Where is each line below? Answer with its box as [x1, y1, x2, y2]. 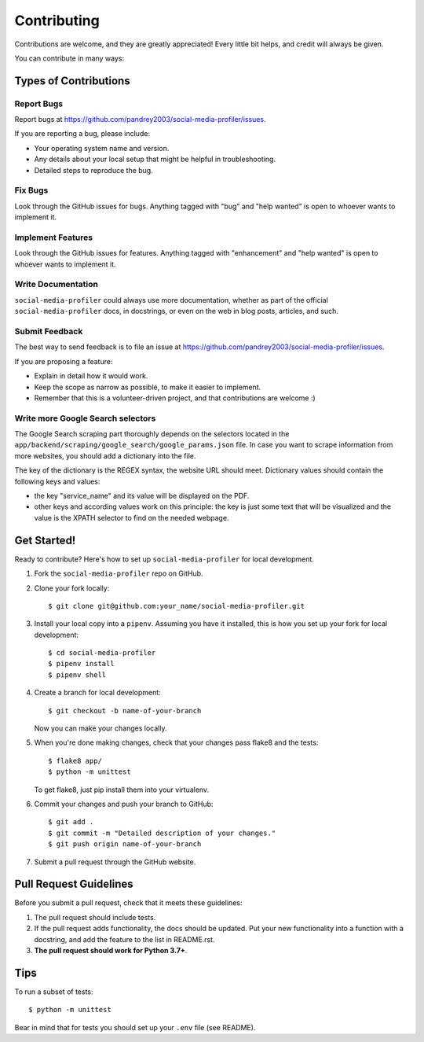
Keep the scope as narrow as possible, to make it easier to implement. [34, 382, 261, 392]
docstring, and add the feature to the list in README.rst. [34, 934, 215, 944]
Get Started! [14, 533, 76, 547]
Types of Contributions [14, 74, 130, 87]
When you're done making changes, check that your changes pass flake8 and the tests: [34, 738, 319, 747]
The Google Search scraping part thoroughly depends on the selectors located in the [14, 429, 290, 439]
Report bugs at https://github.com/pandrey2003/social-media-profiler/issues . [14, 115, 266, 124]
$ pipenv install [48, 659, 115, 668]
